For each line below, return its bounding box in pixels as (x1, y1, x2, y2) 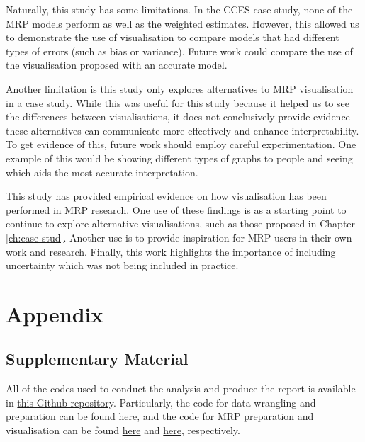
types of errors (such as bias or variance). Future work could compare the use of (6, 43, 353, 58)
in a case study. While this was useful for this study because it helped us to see (6, 95, 349, 110)
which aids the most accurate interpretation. (6, 164, 198, 179)
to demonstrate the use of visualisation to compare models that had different (6, 30, 339, 45)
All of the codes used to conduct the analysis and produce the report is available (6, 381, 356, 396)
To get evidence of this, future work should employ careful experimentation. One (6, 137, 356, 152)
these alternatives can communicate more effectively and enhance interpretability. (6, 123, 359, 137)
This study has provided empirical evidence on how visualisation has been (6, 188, 327, 203)
